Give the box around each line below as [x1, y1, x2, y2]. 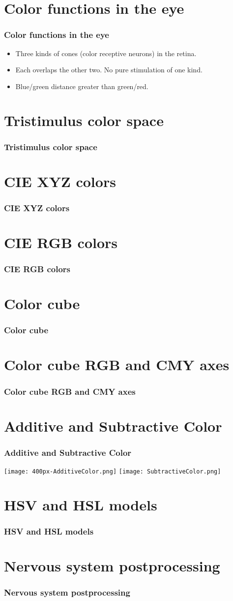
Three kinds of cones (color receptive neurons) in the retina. [15, 48, 197, 58]
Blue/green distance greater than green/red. [15, 81, 148, 91]
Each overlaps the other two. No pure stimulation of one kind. [15, 64, 203, 75]
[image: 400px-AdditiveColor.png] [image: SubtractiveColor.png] [4, 468, 221, 475]
